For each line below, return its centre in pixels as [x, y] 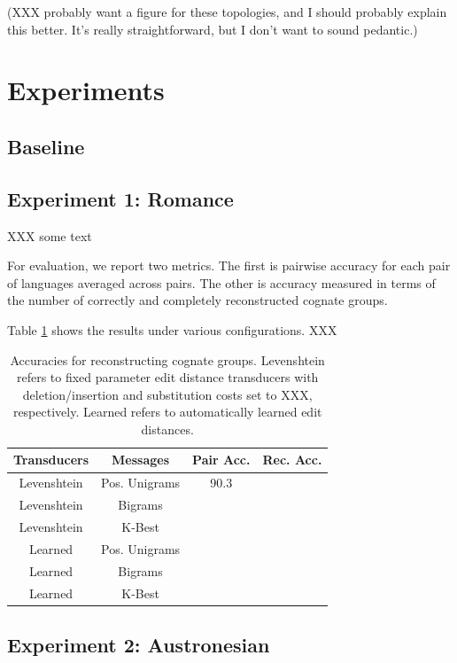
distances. [167, 429]
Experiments [86, 90]
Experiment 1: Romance [120, 198]
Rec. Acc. [292, 460]
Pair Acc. [221, 460]
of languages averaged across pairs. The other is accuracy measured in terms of [221, 282]
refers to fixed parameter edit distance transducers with [167, 377]
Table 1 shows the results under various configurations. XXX [172, 329]
